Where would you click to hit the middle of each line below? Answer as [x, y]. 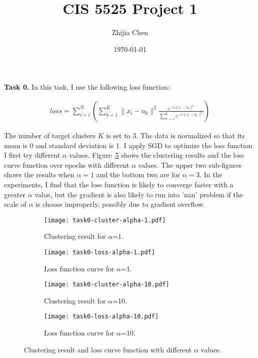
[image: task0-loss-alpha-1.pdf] [99, 252]
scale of [15, 204]
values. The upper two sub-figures [190, 164]
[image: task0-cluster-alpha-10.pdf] [107, 285]
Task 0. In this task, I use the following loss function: [87, 87]
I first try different [32, 155]
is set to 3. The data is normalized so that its [175, 135]
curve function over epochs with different [67, 164]
